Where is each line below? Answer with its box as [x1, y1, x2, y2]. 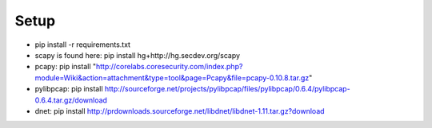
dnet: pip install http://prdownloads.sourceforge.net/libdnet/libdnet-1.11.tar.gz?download [34, 106, 325, 115]
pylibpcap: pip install [34, 84, 103, 94]
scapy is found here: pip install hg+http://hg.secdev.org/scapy [34, 50, 240, 60]
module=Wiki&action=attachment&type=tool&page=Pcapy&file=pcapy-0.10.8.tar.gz [34, 72, 310, 83]
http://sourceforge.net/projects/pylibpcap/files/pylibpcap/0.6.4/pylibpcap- [104, 84, 351, 94]
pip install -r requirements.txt [34, 40, 131, 49]
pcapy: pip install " [34, 62, 96, 72]
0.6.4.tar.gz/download [34, 95, 108, 105]
